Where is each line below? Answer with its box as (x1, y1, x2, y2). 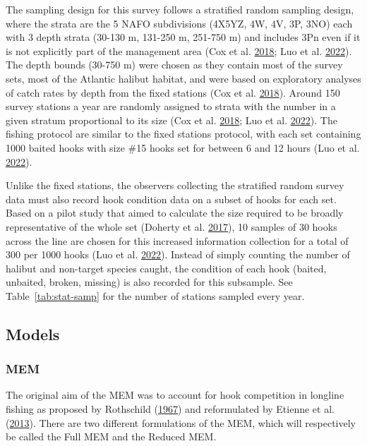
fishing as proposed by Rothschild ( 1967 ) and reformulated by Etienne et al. (6, 402, 335, 416)
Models (6, 323, 60, 344)
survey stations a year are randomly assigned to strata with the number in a (6, 99, 336, 114)
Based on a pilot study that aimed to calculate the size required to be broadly (6, 205, 344, 220)
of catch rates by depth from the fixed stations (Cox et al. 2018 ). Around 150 (6, 85, 340, 100)
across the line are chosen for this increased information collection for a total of (6, 233, 349, 248)
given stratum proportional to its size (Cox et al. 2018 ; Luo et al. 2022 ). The (6, 112, 337, 127)
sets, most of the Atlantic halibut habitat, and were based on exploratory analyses (6, 71, 361, 85)
